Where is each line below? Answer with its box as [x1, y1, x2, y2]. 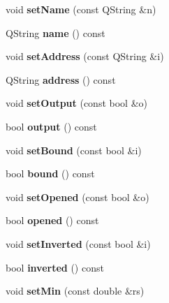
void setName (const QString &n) [6, 2, 156, 16]
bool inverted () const [6, 260, 104, 274]
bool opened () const [6, 213, 99, 228]
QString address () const [6, 72, 116, 87]
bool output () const [6, 119, 97, 133]
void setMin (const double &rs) [6, 283, 145, 298]
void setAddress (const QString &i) [6, 49, 164, 64]
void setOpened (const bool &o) [6, 189, 149, 204]
